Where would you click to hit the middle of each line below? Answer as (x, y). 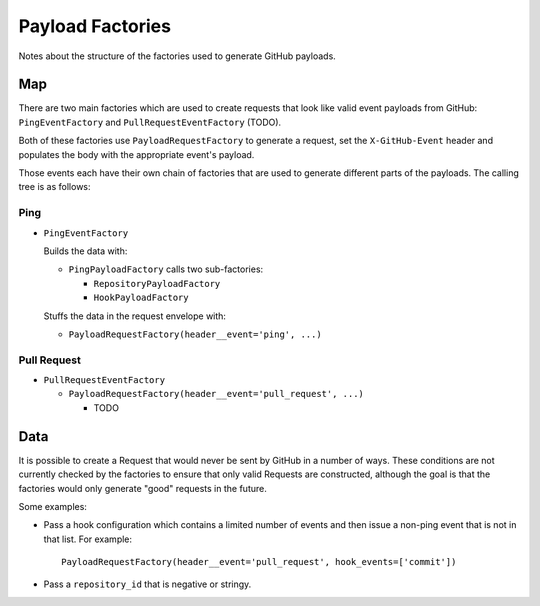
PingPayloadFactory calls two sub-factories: (166, 269)
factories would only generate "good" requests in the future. (142, 488)
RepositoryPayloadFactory (157, 283)
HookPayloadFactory (141, 298)
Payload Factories (95, 26)
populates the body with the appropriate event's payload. (136, 154)
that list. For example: (88, 539)
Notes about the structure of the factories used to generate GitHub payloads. (177, 56)
